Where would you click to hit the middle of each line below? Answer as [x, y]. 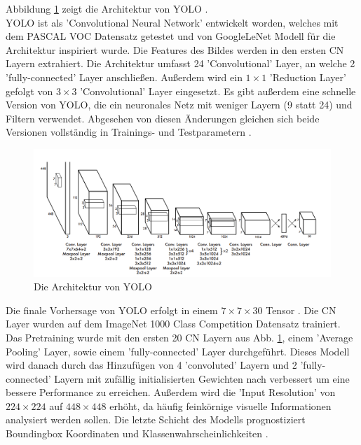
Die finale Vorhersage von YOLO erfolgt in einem [112, 310]
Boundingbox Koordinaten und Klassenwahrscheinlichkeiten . [137, 433]
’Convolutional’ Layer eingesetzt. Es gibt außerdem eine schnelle [218, 91]
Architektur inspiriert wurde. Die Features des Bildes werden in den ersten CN [175, 49]
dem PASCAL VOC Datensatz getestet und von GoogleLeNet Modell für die [171, 36]
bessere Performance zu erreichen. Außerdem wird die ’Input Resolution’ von [171, 392]
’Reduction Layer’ [308, 77]
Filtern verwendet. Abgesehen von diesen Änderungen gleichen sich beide [163, 118]
